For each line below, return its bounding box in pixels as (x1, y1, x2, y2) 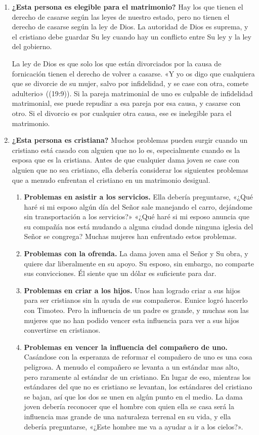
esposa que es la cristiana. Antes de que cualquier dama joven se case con (12, 154, 240, 165)
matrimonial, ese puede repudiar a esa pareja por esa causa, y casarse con (12, 98, 241, 108)
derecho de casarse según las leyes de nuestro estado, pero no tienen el (12, 11, 230, 22)
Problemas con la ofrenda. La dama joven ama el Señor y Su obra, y (24, 248, 248, 259)
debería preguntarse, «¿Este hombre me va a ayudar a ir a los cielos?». (24, 421, 243, 431)
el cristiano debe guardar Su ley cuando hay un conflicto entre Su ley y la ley (12, 31, 251, 42)
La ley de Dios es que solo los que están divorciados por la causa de (12, 58, 222, 68)
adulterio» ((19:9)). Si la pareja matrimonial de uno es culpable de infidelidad (12, 88, 253, 98)
